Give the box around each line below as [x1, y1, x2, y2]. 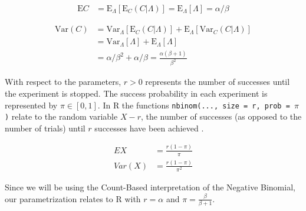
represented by [5, 98, 58, 111]
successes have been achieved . [94, 121, 204, 134]
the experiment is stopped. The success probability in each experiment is [5, 87, 268, 99]
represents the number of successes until [145, 75, 290, 88]
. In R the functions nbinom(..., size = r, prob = [97, 98, 290, 111]
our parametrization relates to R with [5, 192, 141, 205]
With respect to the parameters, [5, 75, 121, 88]
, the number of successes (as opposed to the [140, 110, 302, 123]
